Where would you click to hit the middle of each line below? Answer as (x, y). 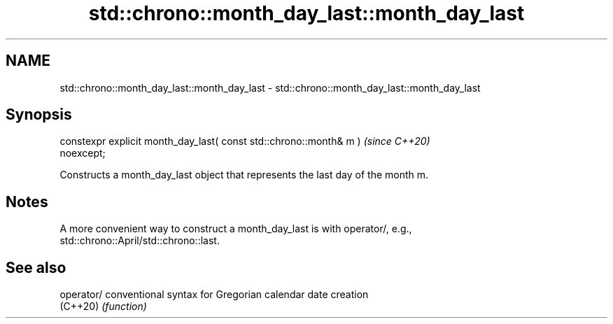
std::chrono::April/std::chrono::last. (140, 241)
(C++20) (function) (103, 307)
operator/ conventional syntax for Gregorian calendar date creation (214, 295)
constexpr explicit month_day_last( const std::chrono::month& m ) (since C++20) (245, 141)
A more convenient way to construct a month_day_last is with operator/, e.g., (236, 229)
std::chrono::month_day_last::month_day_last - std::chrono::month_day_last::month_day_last (270, 87)
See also (36, 267)
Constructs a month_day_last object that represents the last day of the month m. (244, 175)
